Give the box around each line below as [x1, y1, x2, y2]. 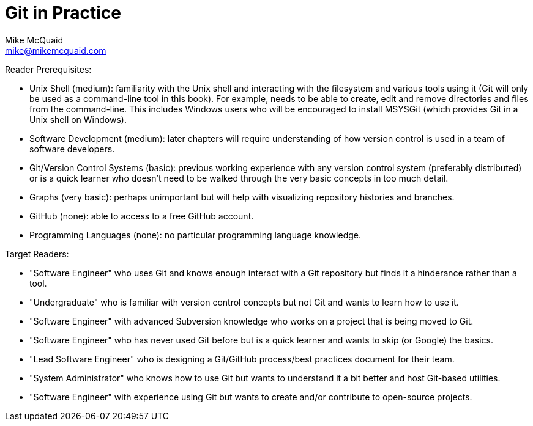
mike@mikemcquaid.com [5, 45, 106, 56]
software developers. [29, 143, 115, 154]
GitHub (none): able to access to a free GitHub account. [29, 210, 254, 221]
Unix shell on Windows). [29, 114, 127, 125]
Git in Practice [5, 2, 122, 23]
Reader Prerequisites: [5, 64, 92, 75]
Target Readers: [5, 248, 69, 259]
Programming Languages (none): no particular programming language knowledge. [29, 229, 361, 240]
